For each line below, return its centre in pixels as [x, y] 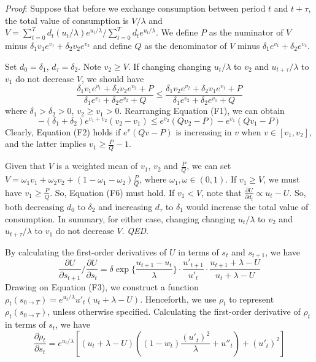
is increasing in [204, 131]
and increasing [125, 206]
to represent [252, 299]
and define [112, 45]
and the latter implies [46, 144]
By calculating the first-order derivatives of [86, 251]
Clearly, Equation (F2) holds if [63, 131]
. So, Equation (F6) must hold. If [112, 192]
